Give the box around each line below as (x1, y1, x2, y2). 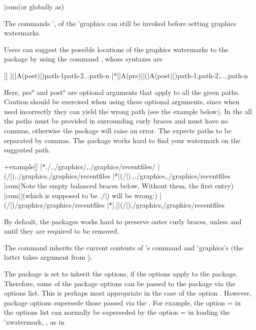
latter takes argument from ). (4, 252, 93, 262)
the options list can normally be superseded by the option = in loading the (4, 307, 230, 317)
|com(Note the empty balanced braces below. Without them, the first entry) (4, 180, 234, 190)
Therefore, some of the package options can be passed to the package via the (4, 278, 236, 288)
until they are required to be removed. (4, 226, 119, 236)
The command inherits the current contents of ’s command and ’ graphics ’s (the (4, 242, 243, 252)
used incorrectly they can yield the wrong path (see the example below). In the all (4, 106, 252, 116)
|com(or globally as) (4, 1, 64, 11)
